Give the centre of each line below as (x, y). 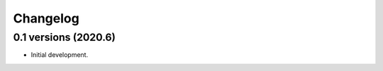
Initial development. (60, 55)
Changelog (46, 18)
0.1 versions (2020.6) (65, 37)
